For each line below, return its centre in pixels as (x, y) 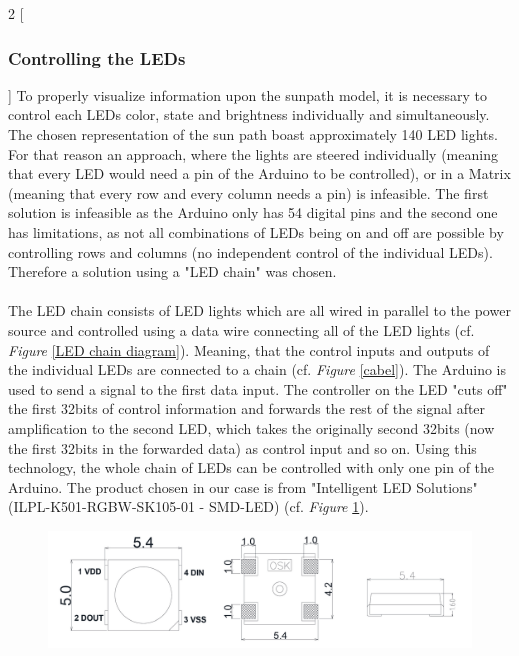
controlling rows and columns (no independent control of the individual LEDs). (250, 251)
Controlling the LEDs (97, 57)
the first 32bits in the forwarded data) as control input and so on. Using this (242, 447)
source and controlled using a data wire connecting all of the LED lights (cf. (241, 329)
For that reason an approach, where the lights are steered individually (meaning (253, 153)
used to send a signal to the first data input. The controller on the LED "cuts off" (258, 388)
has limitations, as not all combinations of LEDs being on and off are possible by (256, 231)
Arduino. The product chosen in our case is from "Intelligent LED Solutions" (243, 486)
